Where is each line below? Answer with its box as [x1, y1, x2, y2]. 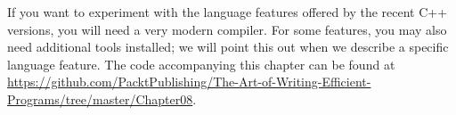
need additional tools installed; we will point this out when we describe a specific [7, 37, 449, 56]
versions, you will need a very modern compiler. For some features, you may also [7, 20, 447, 38]
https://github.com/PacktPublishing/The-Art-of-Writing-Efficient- [7, 72, 371, 91]
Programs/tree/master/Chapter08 [7, 89, 193, 108]
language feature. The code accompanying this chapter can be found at [7, 54, 395, 73]
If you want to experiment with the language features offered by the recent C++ [7, 3, 448, 21]
